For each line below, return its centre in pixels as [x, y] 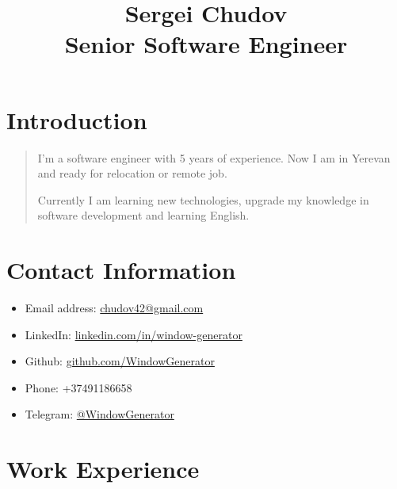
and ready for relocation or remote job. [132, 173]
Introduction [77, 119]
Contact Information [121, 270]
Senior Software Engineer [206, 44]
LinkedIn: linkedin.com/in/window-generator [134, 334]
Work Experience [103, 469]
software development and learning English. [143, 215]
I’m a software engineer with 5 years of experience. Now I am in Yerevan [214, 157]
